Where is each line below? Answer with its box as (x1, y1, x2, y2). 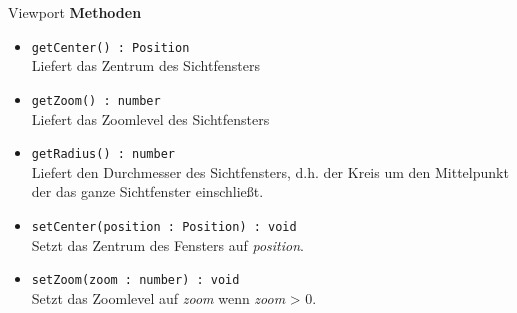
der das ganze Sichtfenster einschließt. (31, 181, 264, 202)
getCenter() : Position (31, 40, 190, 55)
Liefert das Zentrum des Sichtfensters (31, 55, 260, 76)
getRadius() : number (31, 147, 175, 162)
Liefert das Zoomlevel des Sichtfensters (31, 108, 270, 129)
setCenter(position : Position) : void (31, 219, 297, 234)
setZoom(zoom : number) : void (31, 273, 240, 288)
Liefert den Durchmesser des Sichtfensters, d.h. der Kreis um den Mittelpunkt (31, 161, 509, 182)
